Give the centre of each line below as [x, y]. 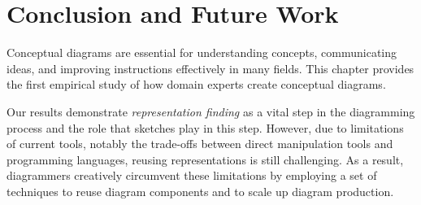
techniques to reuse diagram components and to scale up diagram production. [200, 191]
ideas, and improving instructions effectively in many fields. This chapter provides [210, 68]
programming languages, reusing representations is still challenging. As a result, [205, 159]
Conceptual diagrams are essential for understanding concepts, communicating [202, 52]
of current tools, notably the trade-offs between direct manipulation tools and [200, 144]
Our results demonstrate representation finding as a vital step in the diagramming [211, 111]
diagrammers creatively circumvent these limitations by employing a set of [192, 175]
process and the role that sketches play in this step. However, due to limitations [205, 127]
